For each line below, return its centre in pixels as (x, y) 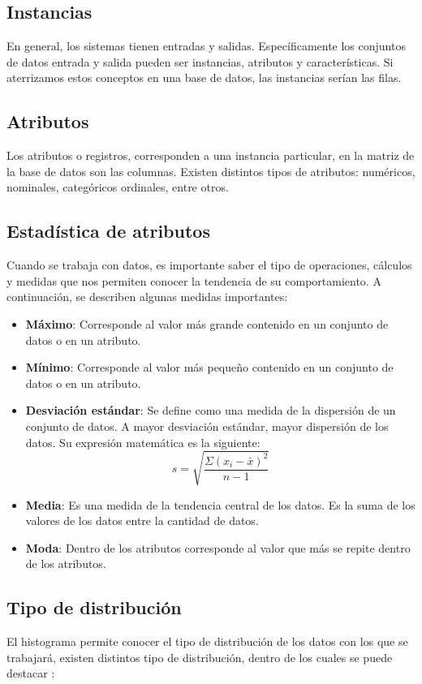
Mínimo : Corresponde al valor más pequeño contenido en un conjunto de (209, 367)
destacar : (31, 673)
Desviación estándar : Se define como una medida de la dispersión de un (211, 410)
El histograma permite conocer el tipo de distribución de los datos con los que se (207, 641)
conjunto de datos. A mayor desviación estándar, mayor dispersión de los (207, 426)
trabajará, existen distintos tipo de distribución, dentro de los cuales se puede (200, 657)
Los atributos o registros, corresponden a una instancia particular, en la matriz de (211, 155)
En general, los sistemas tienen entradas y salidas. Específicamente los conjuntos (206, 46)
